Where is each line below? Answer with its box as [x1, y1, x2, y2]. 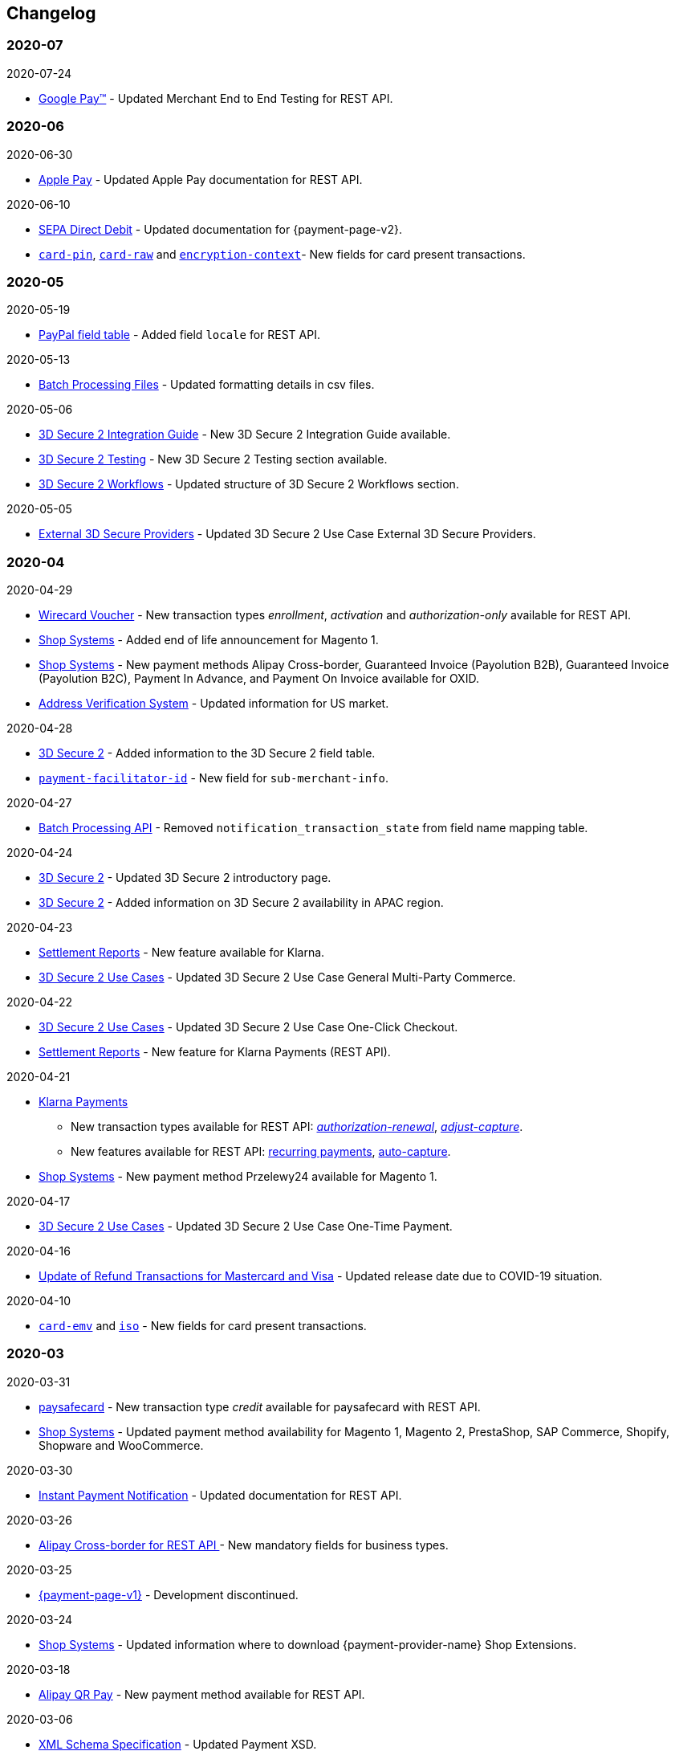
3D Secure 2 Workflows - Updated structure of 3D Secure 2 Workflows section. [39, 477, 459, 492]
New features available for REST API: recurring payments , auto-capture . [71, 1145, 451, 1159]
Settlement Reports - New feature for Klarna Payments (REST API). [39, 1045, 391, 1059]
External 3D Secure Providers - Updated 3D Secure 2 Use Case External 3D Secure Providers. [39, 527, 536, 541]
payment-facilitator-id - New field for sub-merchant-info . [39, 771, 388, 786]
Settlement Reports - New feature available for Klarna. [39, 945, 325, 960]
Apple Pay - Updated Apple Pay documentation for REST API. [39, 172, 363, 186]
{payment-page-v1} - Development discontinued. [39, 1587, 299, 1602]
